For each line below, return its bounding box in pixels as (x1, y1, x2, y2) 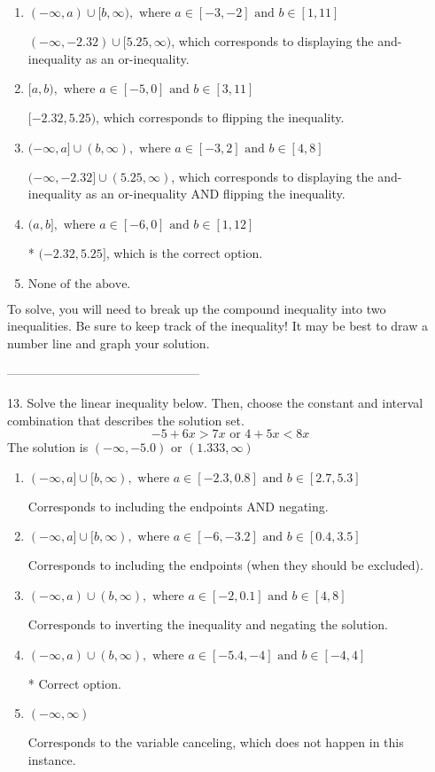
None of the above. (27, 277, 131, 291)
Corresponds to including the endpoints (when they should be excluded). (27, 556, 423, 574)
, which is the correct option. (105, 243, 263, 261)
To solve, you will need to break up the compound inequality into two (7, 299, 386, 317)
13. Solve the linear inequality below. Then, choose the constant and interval (7, 393, 423, 411)
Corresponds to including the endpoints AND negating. (27, 496, 329, 515)
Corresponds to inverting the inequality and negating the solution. (27, 614, 388, 633)
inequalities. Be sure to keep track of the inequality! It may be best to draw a (7, 316, 428, 335)
